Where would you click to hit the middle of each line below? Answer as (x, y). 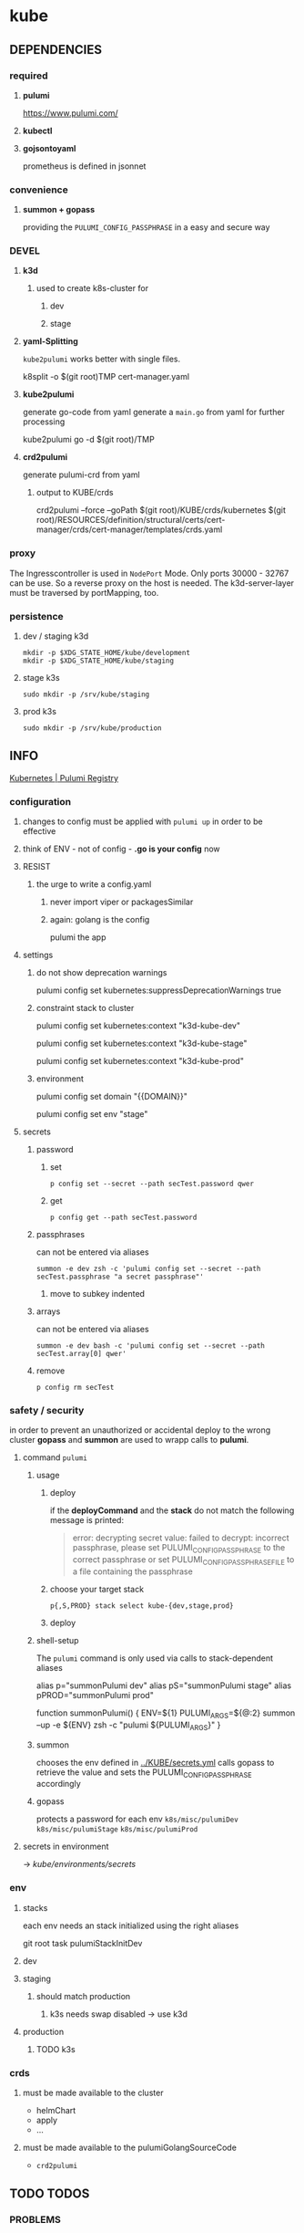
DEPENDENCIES (56, 50)
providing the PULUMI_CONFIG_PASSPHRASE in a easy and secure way (146, 227)
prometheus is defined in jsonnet (84, 166)
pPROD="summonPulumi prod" (95, 1696)
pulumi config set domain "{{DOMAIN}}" (112, 1097)
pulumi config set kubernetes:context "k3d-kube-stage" (142, 1043)
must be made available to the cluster (93, 2093)
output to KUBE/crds (75, 493)
